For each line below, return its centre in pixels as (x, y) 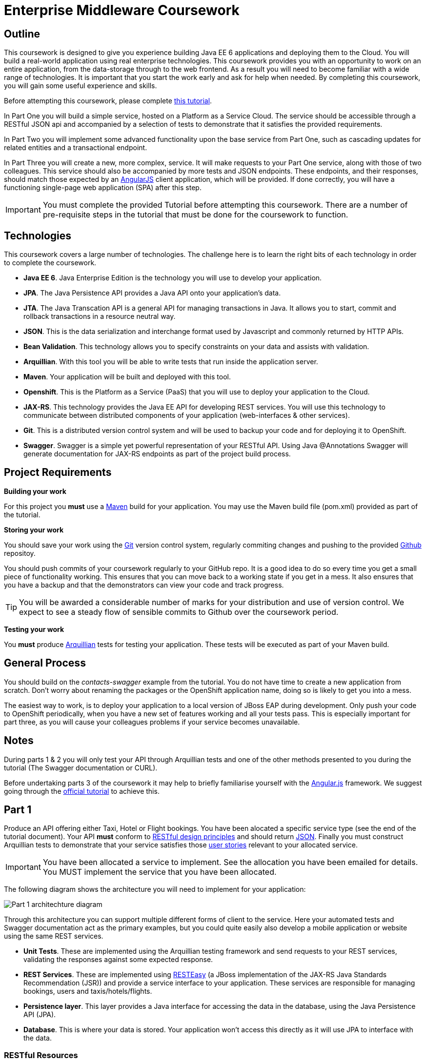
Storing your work (34, 530)
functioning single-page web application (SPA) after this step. (103, 188)
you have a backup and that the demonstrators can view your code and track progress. (144, 585)
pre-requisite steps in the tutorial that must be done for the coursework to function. (195, 215)
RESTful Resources (41, 1055)
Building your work (35, 491)
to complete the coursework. (50, 263)
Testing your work (34, 629)
